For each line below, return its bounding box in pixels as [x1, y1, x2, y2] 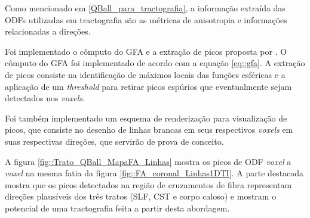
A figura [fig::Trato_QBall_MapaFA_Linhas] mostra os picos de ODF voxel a [5, 155, 291, 167]
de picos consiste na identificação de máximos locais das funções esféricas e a [5, 68, 286, 80]
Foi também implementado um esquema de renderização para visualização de [5, 111, 287, 124]
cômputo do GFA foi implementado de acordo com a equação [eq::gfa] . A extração [5, 57, 305, 69]
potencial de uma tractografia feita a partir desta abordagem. [5, 201, 230, 214]
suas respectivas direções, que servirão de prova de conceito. [5, 135, 224, 147]
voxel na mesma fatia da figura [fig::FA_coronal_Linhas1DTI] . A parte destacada [5, 167, 304, 179]
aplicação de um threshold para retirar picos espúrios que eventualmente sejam [5, 80, 292, 92]
